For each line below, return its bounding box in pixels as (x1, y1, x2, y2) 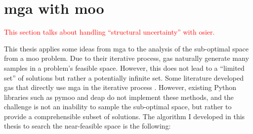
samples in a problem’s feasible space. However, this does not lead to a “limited (4, 62, 245, 73)
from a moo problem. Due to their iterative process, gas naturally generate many (4, 53, 249, 63)
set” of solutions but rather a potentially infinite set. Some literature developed (4, 72, 244, 83)
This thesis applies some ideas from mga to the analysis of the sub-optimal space (4, 43, 249, 53)
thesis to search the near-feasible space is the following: (4, 121, 171, 131)
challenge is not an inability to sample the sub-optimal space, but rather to (4, 101, 232, 112)
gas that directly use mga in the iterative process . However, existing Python (4, 82, 237, 92)
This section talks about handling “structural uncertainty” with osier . (4, 27, 215, 37)
